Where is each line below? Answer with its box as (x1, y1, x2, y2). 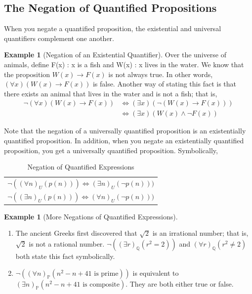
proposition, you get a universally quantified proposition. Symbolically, (4, 145, 218, 155)
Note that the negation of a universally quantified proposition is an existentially (4, 126, 246, 136)
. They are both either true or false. (126, 278, 234, 289)
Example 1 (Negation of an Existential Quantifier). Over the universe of (4, 49, 226, 60)
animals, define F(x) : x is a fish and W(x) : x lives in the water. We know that (4, 59, 244, 69)
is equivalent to (132, 267, 179, 278)
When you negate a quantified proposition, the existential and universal (4, 23, 221, 34)
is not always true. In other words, (108, 69, 213, 79)
